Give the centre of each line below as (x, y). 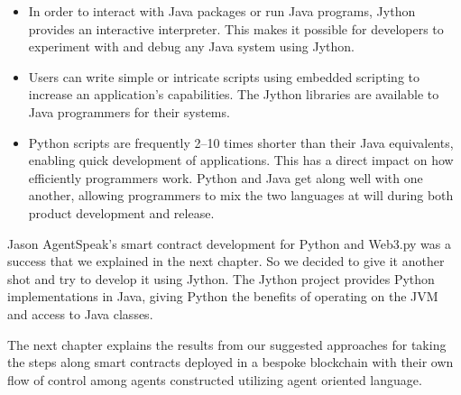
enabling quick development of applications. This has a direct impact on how (241, 160)
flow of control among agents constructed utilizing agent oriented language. (215, 379)
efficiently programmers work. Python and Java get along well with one (226, 177)
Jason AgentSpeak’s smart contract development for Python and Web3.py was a (229, 243)
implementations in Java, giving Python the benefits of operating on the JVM (223, 296)
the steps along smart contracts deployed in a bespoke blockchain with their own (230, 362)
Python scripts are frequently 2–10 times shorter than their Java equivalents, (241, 142)
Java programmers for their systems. (129, 111)
